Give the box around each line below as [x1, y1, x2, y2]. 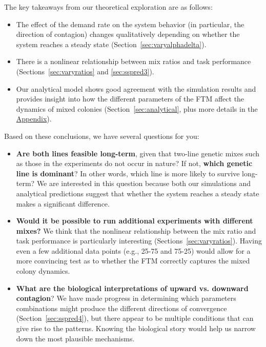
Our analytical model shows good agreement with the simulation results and [16, 83, 256, 94]
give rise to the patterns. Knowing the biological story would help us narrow [16, 323, 256, 334]
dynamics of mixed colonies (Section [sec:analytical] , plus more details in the [16, 103, 258, 114]
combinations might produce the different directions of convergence [16, 302, 227, 313]
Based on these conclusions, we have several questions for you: [4, 130, 199, 141]
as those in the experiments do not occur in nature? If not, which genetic [16, 158, 253, 169]
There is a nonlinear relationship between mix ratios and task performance [16, 56, 251, 67]
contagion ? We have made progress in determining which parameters [16, 293, 236, 303]
